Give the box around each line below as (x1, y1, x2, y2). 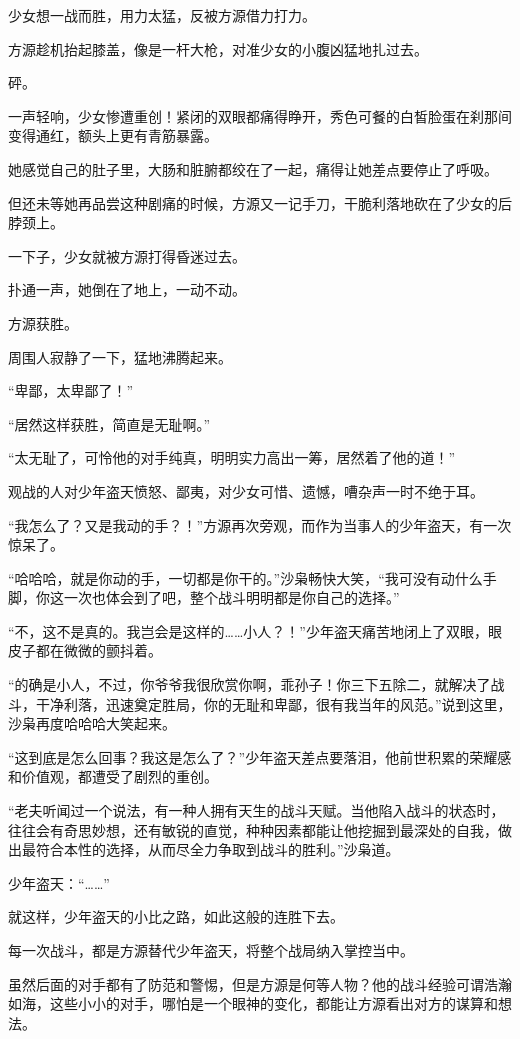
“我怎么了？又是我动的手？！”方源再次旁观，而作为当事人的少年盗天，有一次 (8, 514, 512, 535)
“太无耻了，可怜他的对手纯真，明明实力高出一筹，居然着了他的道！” (8, 447, 456, 468)
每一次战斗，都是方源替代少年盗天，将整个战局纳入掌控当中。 (8, 940, 414, 960)
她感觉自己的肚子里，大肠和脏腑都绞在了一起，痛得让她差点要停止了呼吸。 (8, 158, 498, 179)
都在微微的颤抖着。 (35, 640, 162, 661)
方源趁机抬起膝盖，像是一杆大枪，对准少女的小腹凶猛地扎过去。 (8, 38, 428, 59)
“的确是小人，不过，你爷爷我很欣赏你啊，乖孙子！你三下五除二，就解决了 (8, 674, 491, 695)
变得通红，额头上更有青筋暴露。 (8, 125, 218, 146)
